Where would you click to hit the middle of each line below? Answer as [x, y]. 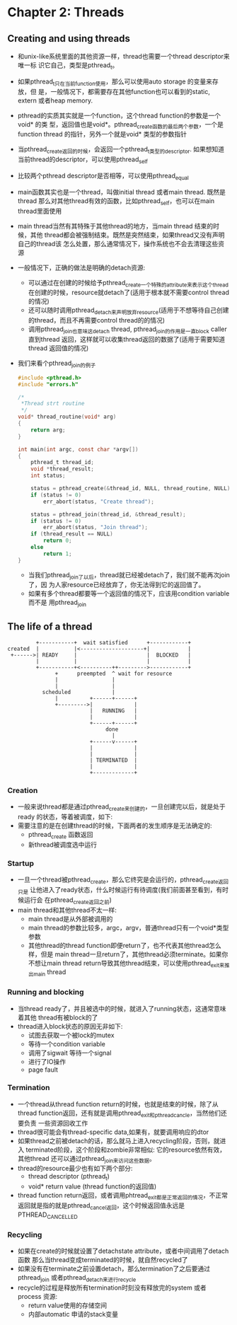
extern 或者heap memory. [55, 100]
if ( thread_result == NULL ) [72, 534]
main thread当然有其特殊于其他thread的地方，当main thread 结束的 [115, 226]
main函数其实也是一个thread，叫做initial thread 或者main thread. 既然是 [122, 192]
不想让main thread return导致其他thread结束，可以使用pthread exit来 [126, 964]
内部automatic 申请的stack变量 [73, 1314]
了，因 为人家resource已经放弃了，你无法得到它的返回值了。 [116, 585]
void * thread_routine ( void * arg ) [67, 417]
